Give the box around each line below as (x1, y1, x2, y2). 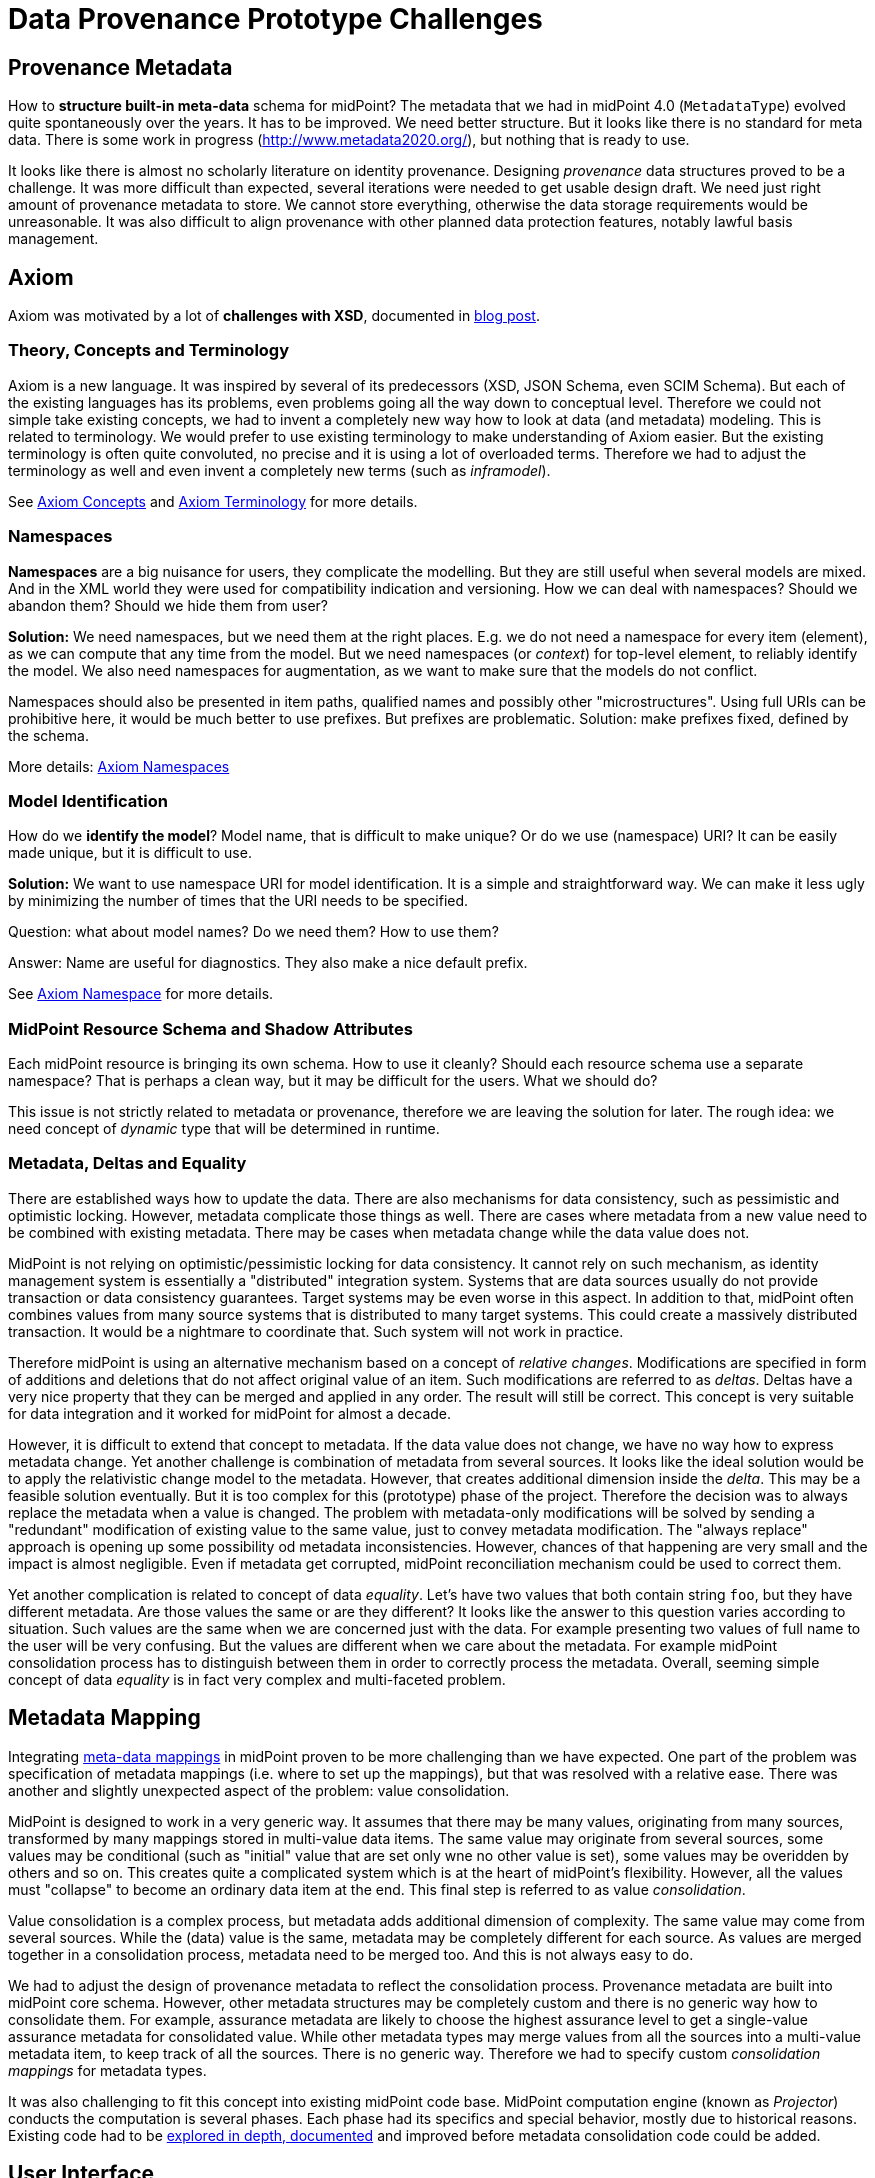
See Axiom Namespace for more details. (8, 985, 274, 1003)
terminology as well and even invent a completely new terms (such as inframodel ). (8, 461, 551, 479)
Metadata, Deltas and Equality (8, 1153, 247, 1174)
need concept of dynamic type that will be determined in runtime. (8, 1120, 440, 1138)
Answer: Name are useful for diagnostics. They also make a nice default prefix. (8, 954, 528, 972)
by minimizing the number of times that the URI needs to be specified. (8, 892, 469, 910)
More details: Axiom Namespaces (8, 757, 230, 775)
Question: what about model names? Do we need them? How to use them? (8, 923, 499, 941)
